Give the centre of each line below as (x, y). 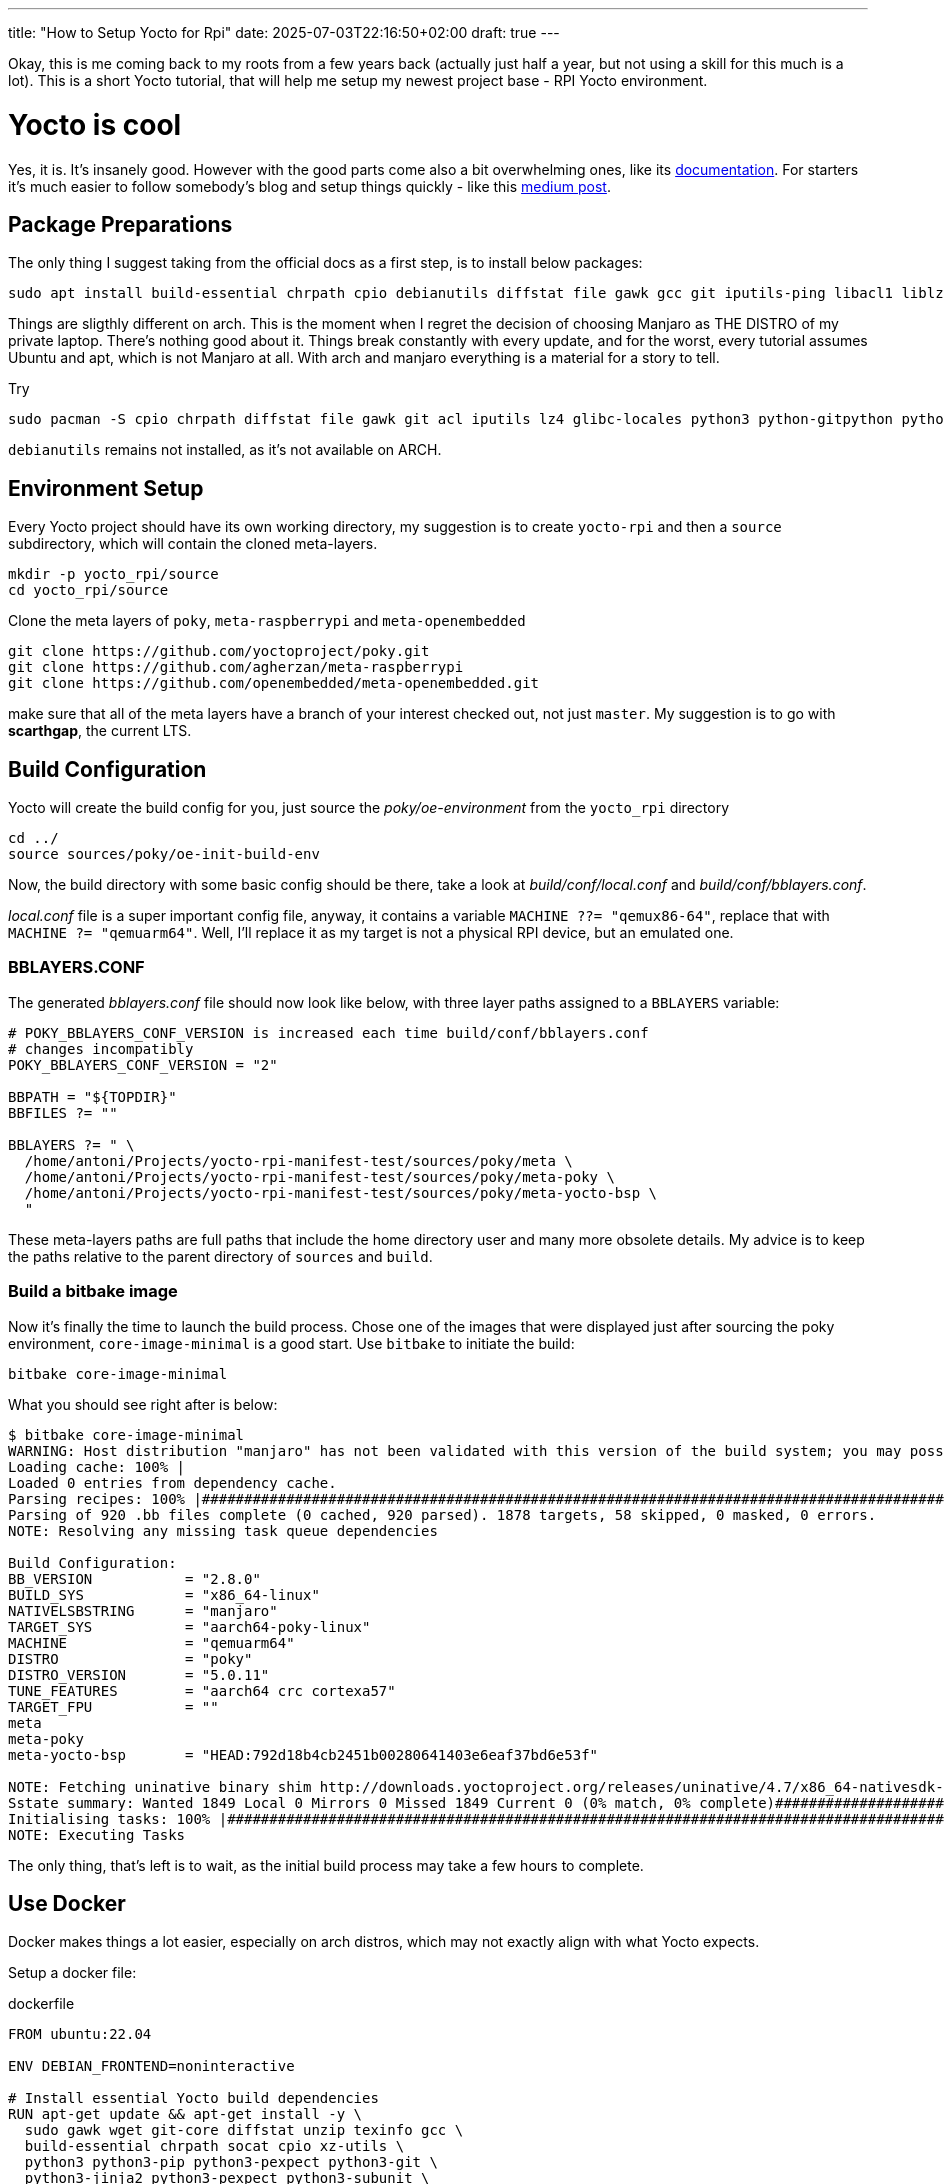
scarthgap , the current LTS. (100, 731)
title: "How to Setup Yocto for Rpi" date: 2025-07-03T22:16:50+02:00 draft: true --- (284, 32)
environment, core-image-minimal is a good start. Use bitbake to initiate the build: (291, 1343)
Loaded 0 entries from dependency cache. (172, 1482)
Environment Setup (106, 488)
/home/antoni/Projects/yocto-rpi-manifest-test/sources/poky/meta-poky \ (319, 1176)
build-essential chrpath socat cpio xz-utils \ (214, 2146)
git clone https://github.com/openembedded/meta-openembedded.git (274, 683)
